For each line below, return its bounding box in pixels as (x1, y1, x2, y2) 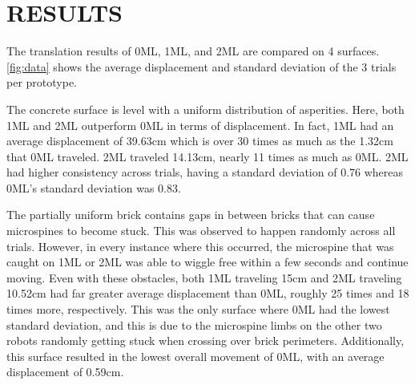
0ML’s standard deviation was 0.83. (6, 179, 181, 196)
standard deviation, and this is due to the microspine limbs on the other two (6, 316, 382, 333)
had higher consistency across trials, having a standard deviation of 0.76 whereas (6, 164, 404, 180)
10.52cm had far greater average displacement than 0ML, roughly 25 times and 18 (6, 285, 409, 302)
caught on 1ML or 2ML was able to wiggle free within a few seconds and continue (6, 253, 409, 270)
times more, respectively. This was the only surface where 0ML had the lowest (6, 301, 390, 318)
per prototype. (6, 74, 77, 91)
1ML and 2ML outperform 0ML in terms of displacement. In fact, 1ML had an (6, 116, 394, 133)
